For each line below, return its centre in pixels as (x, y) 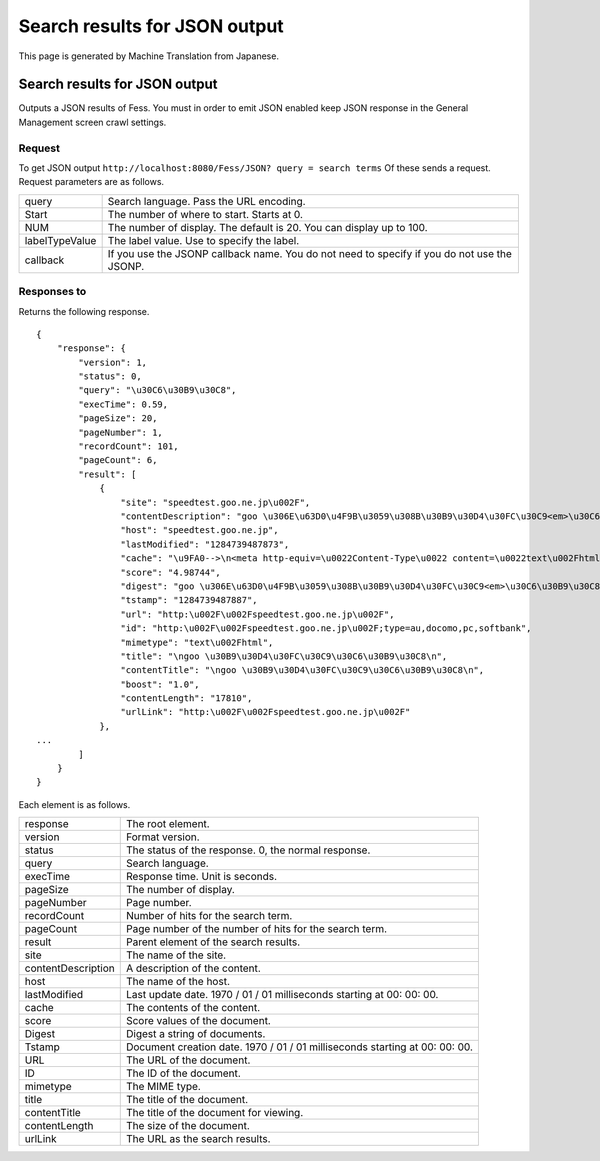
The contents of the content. (193, 1008)
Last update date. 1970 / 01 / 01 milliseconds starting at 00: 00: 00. (282, 995)
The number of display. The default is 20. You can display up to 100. (268, 227)
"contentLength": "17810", (186, 698)
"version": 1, (113, 362)
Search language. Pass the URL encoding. (206, 201)
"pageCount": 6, (118, 460)
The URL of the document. (188, 1060)
